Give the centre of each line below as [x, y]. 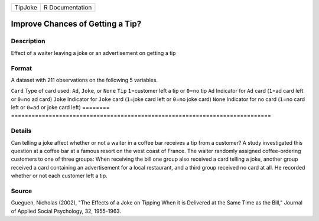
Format [22, 68]
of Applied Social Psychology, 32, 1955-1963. [66, 211]
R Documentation [68, 7]
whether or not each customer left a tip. [59, 176]
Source [22, 191]
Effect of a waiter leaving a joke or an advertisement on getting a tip [93, 53]
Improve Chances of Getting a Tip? [76, 24]
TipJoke [26, 7]
